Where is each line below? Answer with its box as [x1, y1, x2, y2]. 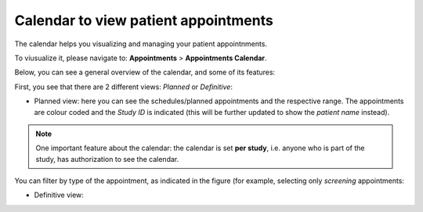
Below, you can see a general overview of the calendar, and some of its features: [14, 67, 276, 77]
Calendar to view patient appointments [14, 12, 273, 29]
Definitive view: [34, 190, 84, 199]
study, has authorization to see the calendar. [35, 154, 179, 163]
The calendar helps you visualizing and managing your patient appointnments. [14, 39, 268, 49]
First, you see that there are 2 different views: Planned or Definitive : [14, 82, 233, 92]
